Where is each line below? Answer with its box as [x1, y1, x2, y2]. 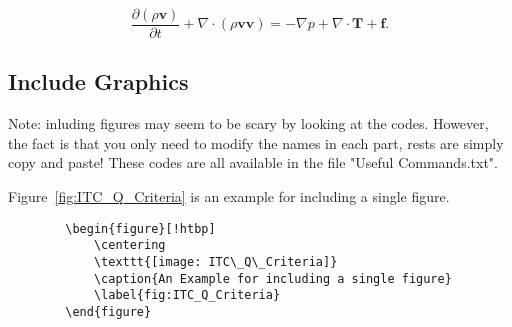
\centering [93, 238, 166, 253]
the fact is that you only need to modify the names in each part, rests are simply [8, 132, 504, 153]
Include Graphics [8, 66, 189, 97]
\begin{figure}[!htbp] [65, 221, 216, 236]
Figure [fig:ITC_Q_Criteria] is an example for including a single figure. [8, 186, 450, 207]
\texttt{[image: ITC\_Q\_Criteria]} [93, 254, 338, 269]
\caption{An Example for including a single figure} [93, 271, 452, 286]
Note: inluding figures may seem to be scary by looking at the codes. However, [8, 113, 489, 134]
